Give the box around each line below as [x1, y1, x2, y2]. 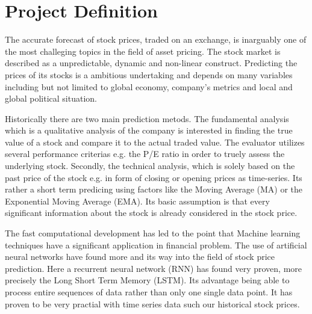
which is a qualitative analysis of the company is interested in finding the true [5, 124, 293, 137]
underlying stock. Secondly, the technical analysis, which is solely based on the [5, 159, 295, 172]
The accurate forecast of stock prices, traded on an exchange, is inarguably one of [5, 33, 307, 46]
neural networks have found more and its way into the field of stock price [5, 250, 275, 263]
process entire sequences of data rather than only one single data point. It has [5, 286, 293, 298]
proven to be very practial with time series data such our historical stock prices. [5, 297, 300, 310]
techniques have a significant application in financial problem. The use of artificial [5, 238, 307, 251]
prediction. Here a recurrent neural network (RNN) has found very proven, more [5, 262, 302, 274]
